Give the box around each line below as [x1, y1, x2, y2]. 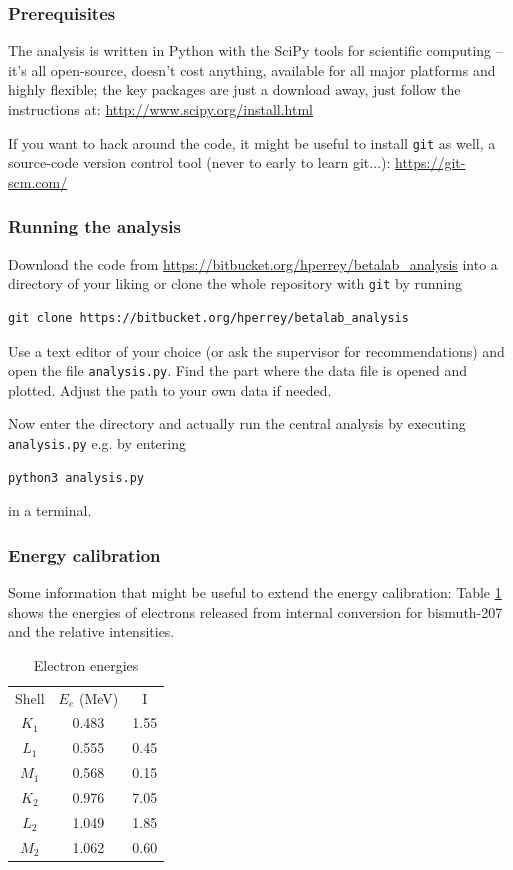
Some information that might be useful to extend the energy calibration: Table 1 [8, 582, 502, 602]
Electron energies [33, 654, 139, 675]
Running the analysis [8, 214, 181, 239]
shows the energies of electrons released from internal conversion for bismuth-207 [8, 601, 503, 622]
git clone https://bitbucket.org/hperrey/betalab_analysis [8, 310, 409, 325]
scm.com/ [8, 171, 68, 192]
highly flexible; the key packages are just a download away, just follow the [8, 79, 461, 100]
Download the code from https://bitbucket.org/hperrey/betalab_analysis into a [8, 253, 498, 274]
